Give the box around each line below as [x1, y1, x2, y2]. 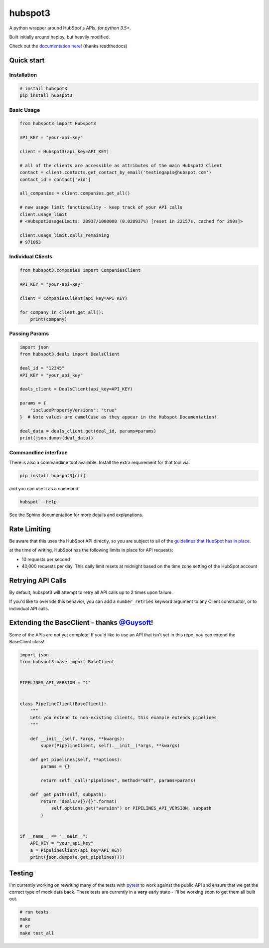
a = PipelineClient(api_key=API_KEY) [30, 847, 123, 853]
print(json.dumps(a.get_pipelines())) [30, 854, 125, 860]
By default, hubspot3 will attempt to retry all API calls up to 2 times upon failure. [9, 589, 173, 595]
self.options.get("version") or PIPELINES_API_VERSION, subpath [51, 805, 212, 811]
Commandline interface [9, 449, 68, 456]
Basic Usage [9, 106, 40, 113]
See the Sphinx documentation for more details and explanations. [9, 512, 143, 518]
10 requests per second [21, 556, 70, 562]
